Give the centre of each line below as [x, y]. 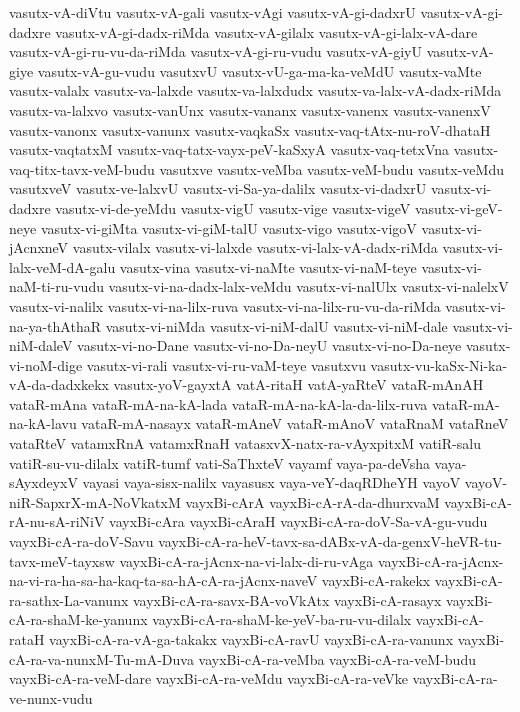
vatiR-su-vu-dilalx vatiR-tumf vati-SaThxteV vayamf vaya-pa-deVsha [219, 462]
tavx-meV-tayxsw [62, 560]
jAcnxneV [39, 247]
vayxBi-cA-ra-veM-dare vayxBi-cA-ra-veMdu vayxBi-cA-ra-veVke [208, 678]
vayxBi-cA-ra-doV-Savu [81, 541]
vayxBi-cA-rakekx [376, 580]
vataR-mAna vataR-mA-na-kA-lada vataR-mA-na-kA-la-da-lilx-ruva [218, 403]
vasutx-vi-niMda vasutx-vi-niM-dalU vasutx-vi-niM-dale [276, 325]
